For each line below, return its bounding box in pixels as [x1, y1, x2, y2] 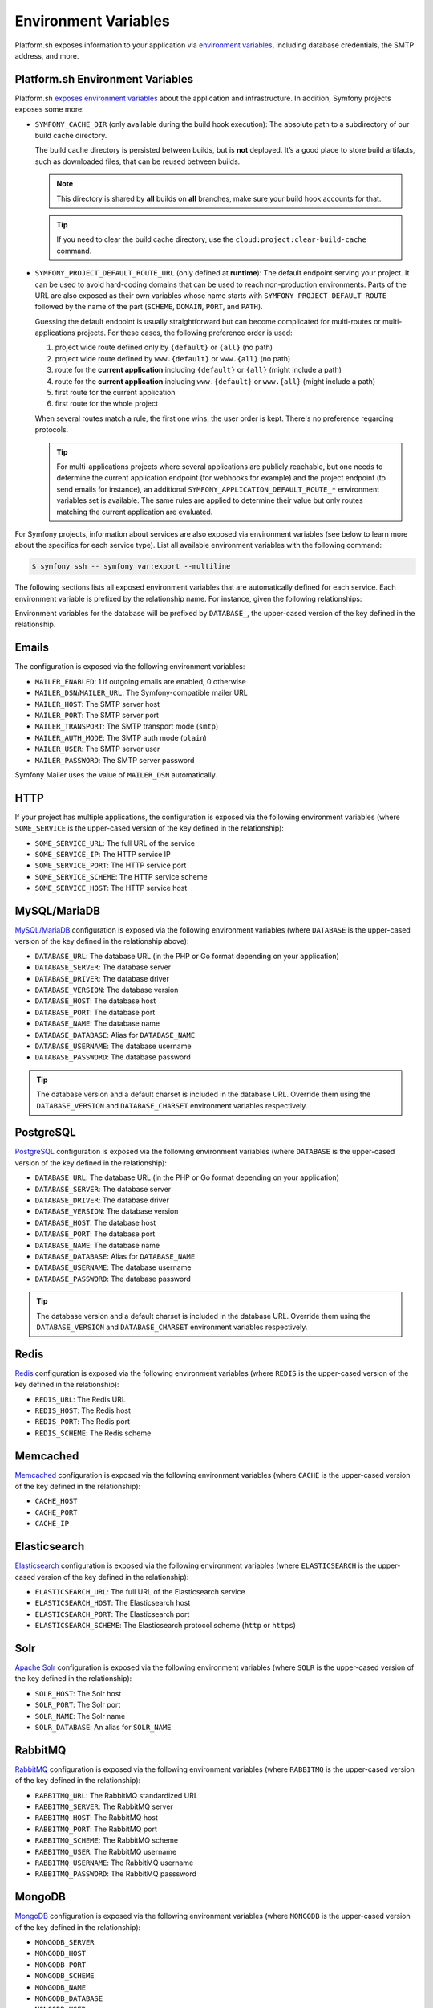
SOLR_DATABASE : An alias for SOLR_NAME [34, 1722, 172, 1732]
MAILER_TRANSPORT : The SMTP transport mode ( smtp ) [34, 721, 219, 731]
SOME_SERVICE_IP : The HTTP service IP [34, 849, 172, 859]
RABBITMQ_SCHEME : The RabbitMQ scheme [34, 1835, 179, 1845]
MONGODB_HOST [34, 1949, 87, 1958]
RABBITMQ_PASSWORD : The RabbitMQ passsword [34, 1869, 196, 1879]
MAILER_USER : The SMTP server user [34, 744, 160, 754]
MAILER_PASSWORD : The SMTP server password [34, 755, 195, 765]
